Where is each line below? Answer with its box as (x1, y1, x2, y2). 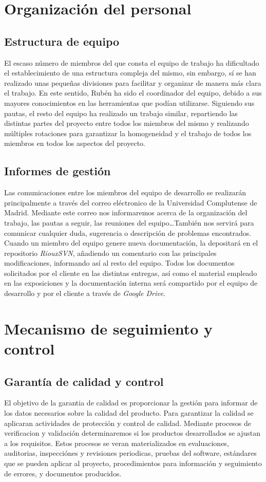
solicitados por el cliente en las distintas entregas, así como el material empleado (4, 267, 257, 278)
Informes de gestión (4, 163, 111, 179)
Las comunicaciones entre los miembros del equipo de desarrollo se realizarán (4, 187, 246, 198)
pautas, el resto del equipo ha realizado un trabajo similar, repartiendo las (4, 107, 238, 118)
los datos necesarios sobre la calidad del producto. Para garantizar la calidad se (4, 407, 254, 418)
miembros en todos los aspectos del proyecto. (4, 138, 145, 149)
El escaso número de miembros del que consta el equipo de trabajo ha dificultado (4, 57, 259, 68)
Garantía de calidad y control (4, 373, 164, 389)
